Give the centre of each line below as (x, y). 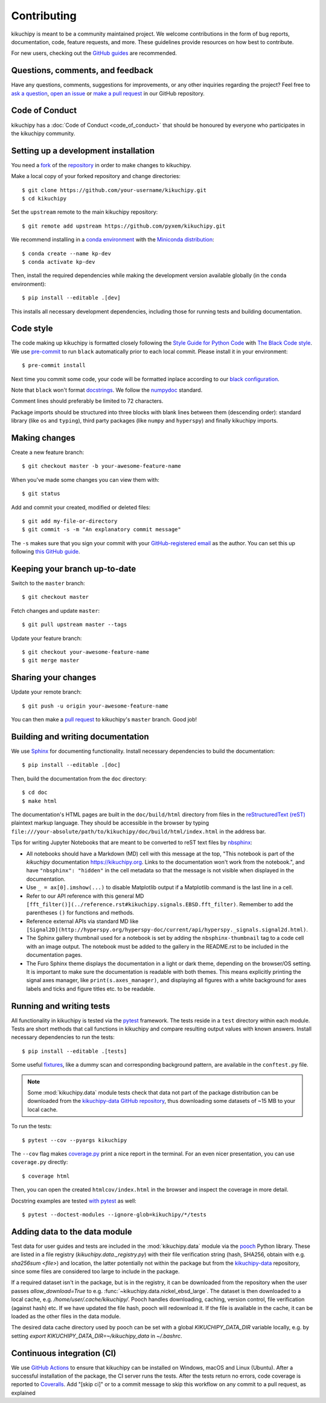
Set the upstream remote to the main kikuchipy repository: (85, 212)
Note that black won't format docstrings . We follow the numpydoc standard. (107, 390)
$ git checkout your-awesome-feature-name (86, 652)
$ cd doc (35, 793)
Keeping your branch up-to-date (74, 569)
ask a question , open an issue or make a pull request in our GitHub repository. (108, 93)
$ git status (41, 494)
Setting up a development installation (83, 151)
